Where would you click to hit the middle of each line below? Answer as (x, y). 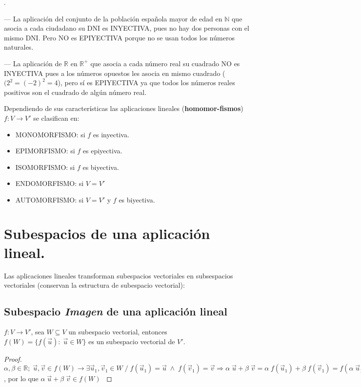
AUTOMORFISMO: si (50, 199)
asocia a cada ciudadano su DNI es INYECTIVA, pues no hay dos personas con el (127, 28)
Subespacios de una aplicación (107, 233)
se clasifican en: (56, 118)
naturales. (19, 47)
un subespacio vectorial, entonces (118, 332)
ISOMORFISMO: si (45, 167)
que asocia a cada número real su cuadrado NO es (165, 63)
